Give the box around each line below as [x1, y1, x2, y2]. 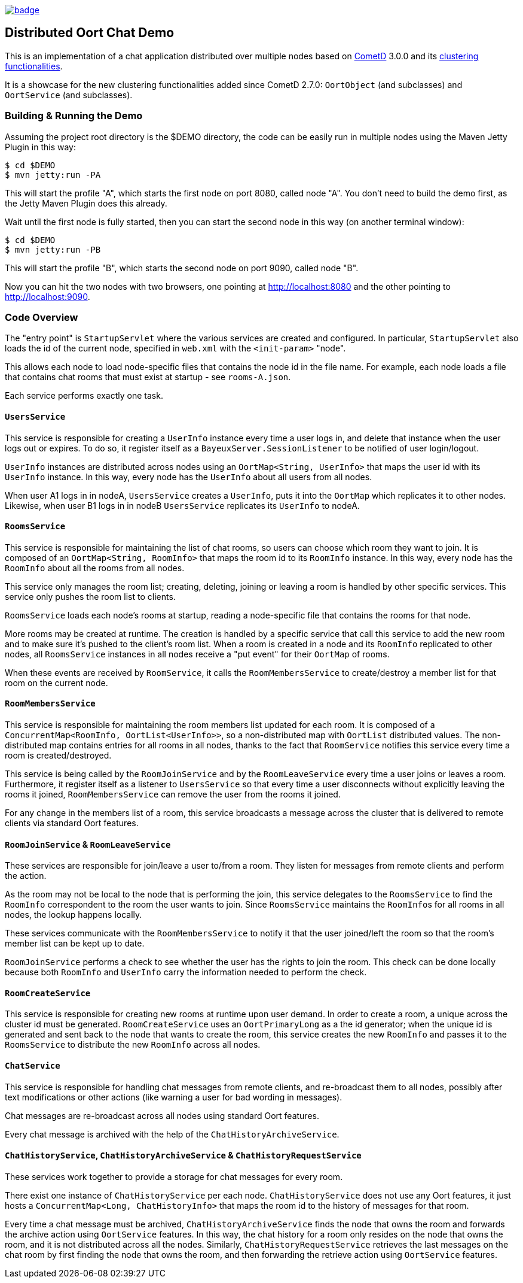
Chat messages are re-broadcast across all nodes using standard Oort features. [5, 1110, 319, 1121]
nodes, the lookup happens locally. [5, 909, 142, 920]
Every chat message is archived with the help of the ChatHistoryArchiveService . [5, 1129, 340, 1139]
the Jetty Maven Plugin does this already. [5, 198, 167, 208]
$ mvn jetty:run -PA [5, 169, 101, 180]
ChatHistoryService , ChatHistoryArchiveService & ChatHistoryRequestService [5, 1150, 362, 1161]
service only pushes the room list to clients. [5, 591, 176, 602]
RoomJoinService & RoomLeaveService [5, 839, 171, 850]
